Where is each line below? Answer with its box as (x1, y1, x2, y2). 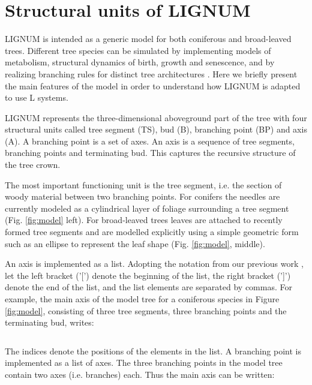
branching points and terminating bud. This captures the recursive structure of (5, 146, 296, 159)
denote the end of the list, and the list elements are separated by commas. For (5, 281, 292, 293)
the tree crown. (5, 158, 61, 171)
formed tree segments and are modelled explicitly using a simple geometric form (5, 225, 299, 238)
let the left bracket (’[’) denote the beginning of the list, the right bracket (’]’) (5, 269, 291, 281)
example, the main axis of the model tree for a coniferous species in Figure (5, 293, 280, 305)
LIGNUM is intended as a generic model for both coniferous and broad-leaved (5, 32, 292, 45)
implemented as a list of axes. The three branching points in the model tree (5, 356, 283, 369)
